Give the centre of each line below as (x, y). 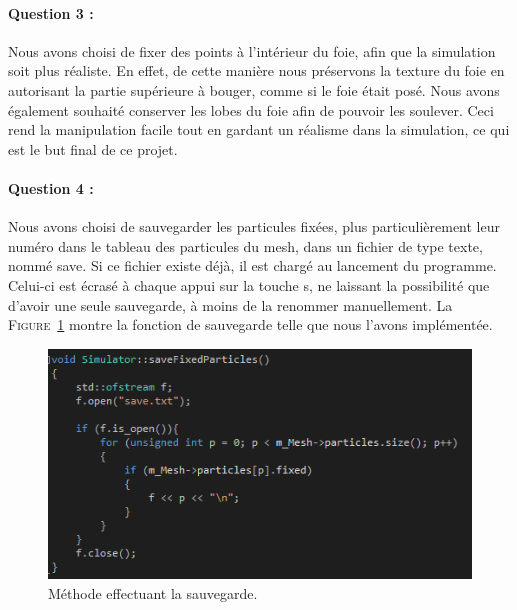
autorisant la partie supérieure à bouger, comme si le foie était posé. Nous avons (254, 89)
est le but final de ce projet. (93, 148)
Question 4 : (51, 187)
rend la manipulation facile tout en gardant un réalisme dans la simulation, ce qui (259, 129)
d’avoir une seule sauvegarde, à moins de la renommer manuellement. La (230, 304)
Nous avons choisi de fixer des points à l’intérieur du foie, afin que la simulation (252, 50)
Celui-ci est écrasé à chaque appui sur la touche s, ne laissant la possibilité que (249, 284)
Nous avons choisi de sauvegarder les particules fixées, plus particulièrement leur (254, 226)
